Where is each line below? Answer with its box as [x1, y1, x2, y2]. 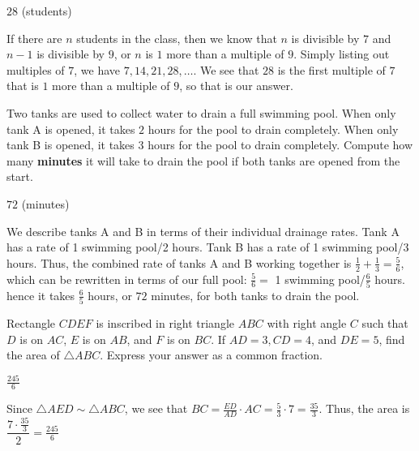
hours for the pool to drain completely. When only [148, 120, 399, 137]
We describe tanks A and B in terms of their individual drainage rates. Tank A [6, 222, 400, 239]
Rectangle [6, 315, 56, 332]
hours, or [88, 286, 132, 303]
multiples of [6, 61, 65, 78]
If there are [6, 29, 62, 46]
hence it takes [6, 286, 75, 303]
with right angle [267, 315, 347, 332]
